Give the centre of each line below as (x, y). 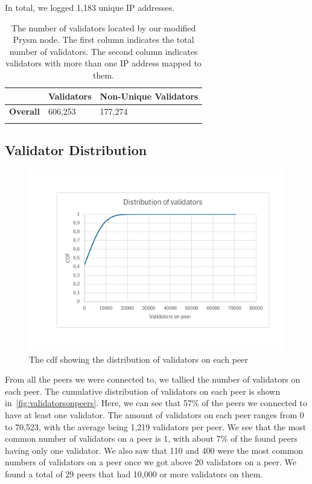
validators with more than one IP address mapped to (103, 63)
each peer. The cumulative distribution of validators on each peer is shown (143, 391)
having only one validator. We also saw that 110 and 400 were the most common (154, 450)
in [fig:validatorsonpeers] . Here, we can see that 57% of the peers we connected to (156, 403)
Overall (24, 111)
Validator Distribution (76, 150)
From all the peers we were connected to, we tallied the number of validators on (153, 379)
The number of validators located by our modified (103, 27)
